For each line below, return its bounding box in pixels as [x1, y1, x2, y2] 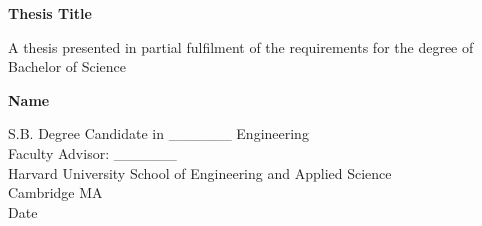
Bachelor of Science [8, 56, 127, 77]
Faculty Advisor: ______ [8, 142, 177, 163]
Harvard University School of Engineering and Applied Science [8, 162, 392, 183]
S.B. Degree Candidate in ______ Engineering [8, 123, 309, 144]
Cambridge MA [8, 182, 103, 203]
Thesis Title [8, 3, 92, 23]
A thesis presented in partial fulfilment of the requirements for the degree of [8, 36, 474, 57]
